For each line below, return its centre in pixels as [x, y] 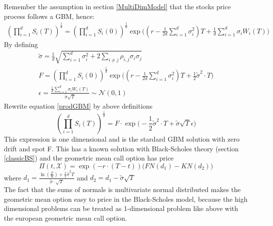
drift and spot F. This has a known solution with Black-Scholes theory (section [121, 148]
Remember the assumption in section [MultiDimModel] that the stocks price [117, 6]
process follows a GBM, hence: [49, 16]
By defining [21, 44]
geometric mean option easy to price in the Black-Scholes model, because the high [126, 199]
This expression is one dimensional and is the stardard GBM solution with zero [122, 138]
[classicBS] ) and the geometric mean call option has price [89, 158]
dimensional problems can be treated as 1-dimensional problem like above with [121, 208]
